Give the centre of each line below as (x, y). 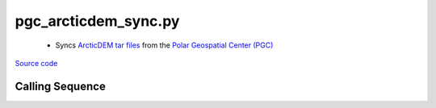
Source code (36, 63)
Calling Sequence (61, 86)
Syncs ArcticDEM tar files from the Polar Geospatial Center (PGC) (164, 45)
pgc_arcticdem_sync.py (97, 21)
